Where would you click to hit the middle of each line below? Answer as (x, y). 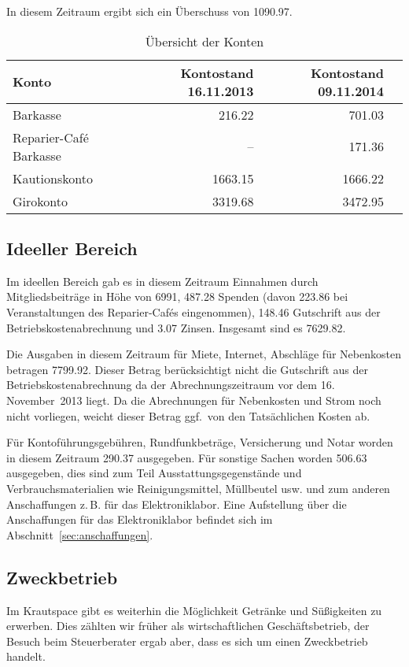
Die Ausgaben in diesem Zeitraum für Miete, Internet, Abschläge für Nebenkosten (204, 354)
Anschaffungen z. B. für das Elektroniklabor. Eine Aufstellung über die (177, 504)
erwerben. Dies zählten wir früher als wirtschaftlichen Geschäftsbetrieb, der (188, 626)
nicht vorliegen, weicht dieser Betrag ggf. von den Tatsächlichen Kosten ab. (188, 415)
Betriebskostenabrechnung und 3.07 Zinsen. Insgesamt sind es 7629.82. (176, 327)
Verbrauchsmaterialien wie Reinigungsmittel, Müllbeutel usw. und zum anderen (198, 488)
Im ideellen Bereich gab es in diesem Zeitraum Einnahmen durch (162, 281)
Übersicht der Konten (204, 41)
